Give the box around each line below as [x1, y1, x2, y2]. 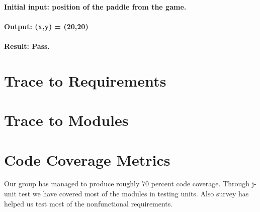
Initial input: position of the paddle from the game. [4, 1, 187, 12]
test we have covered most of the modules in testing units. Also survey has [19, 188, 249, 199]
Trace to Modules [4, 110, 129, 130]
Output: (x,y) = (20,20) [4, 21, 89, 31]
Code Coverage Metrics [4, 149, 170, 170]
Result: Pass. [4, 40, 50, 51]
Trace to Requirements [4, 70, 166, 91]
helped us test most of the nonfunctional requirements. [4, 198, 173, 208]
